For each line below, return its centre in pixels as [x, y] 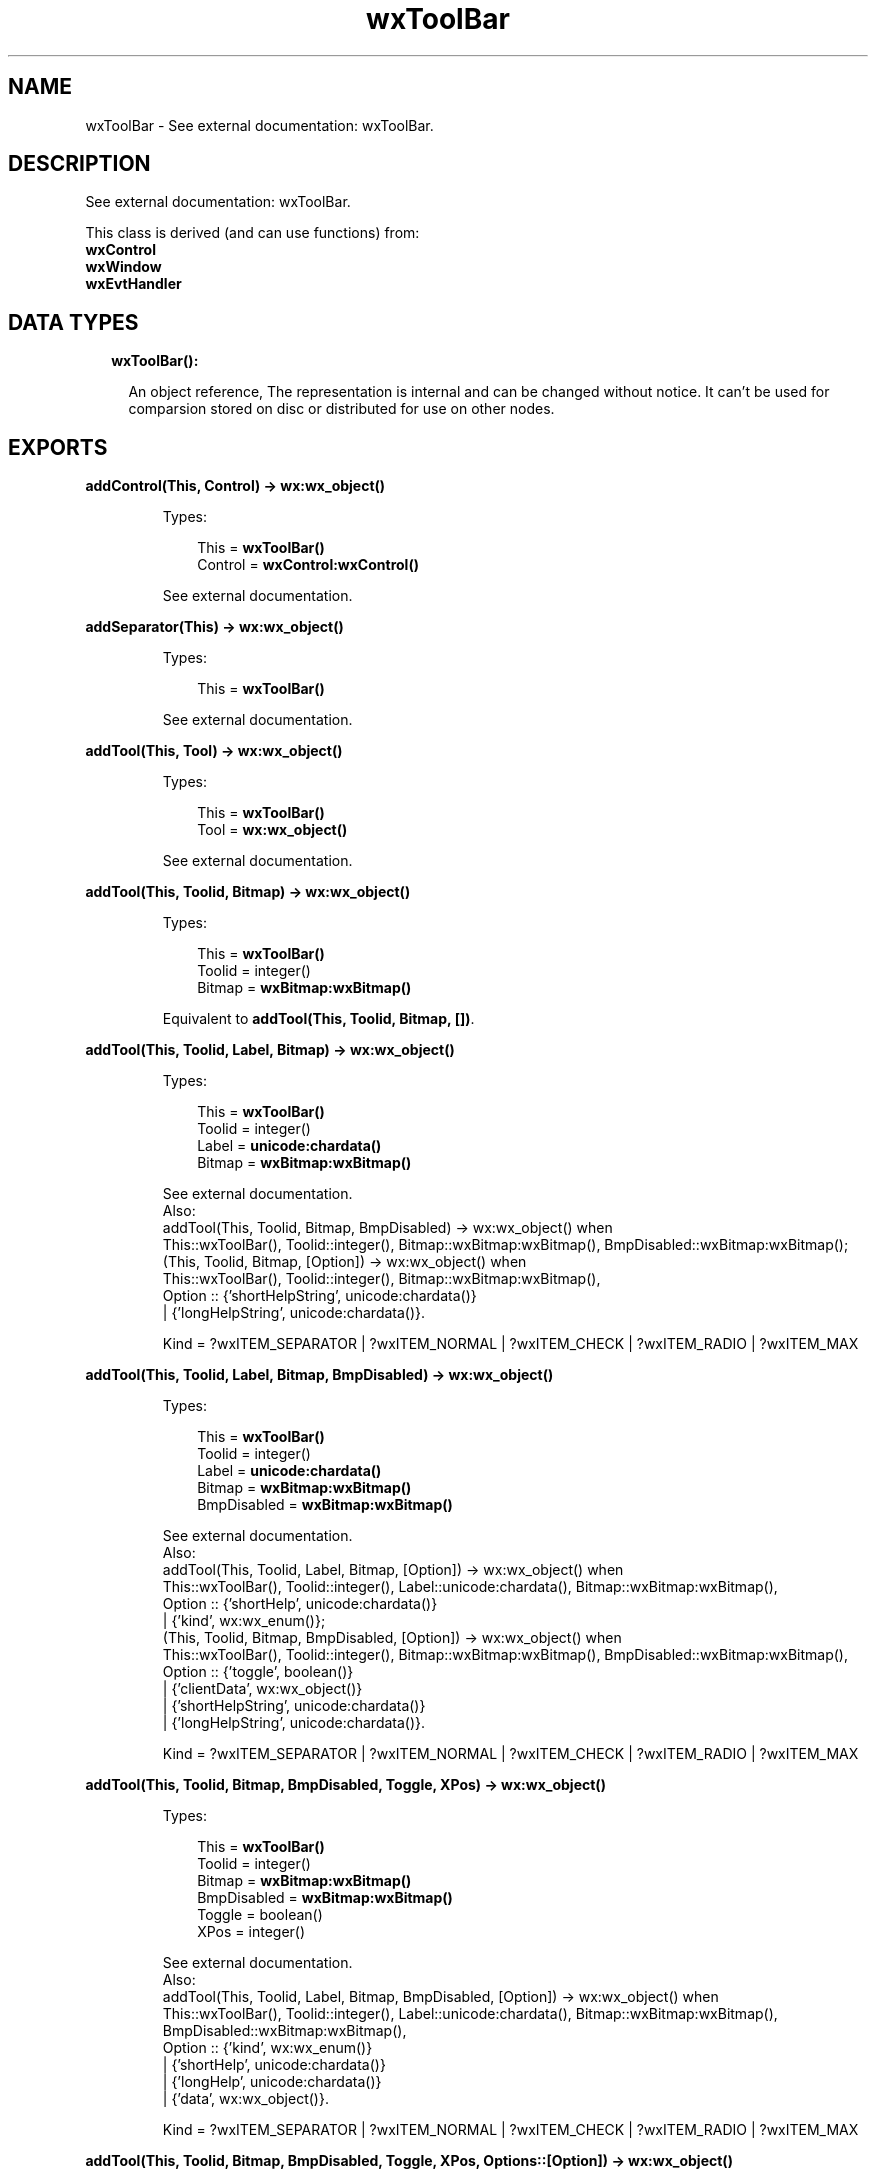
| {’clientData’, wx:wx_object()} [262, 1689]
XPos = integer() [251, 1932]
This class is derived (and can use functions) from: [252, 233]
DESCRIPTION [79, 164]
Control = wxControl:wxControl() [308, 565]
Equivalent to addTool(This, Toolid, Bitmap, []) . [318, 1019]
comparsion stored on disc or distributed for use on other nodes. [341, 409]
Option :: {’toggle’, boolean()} [258, 1672]
